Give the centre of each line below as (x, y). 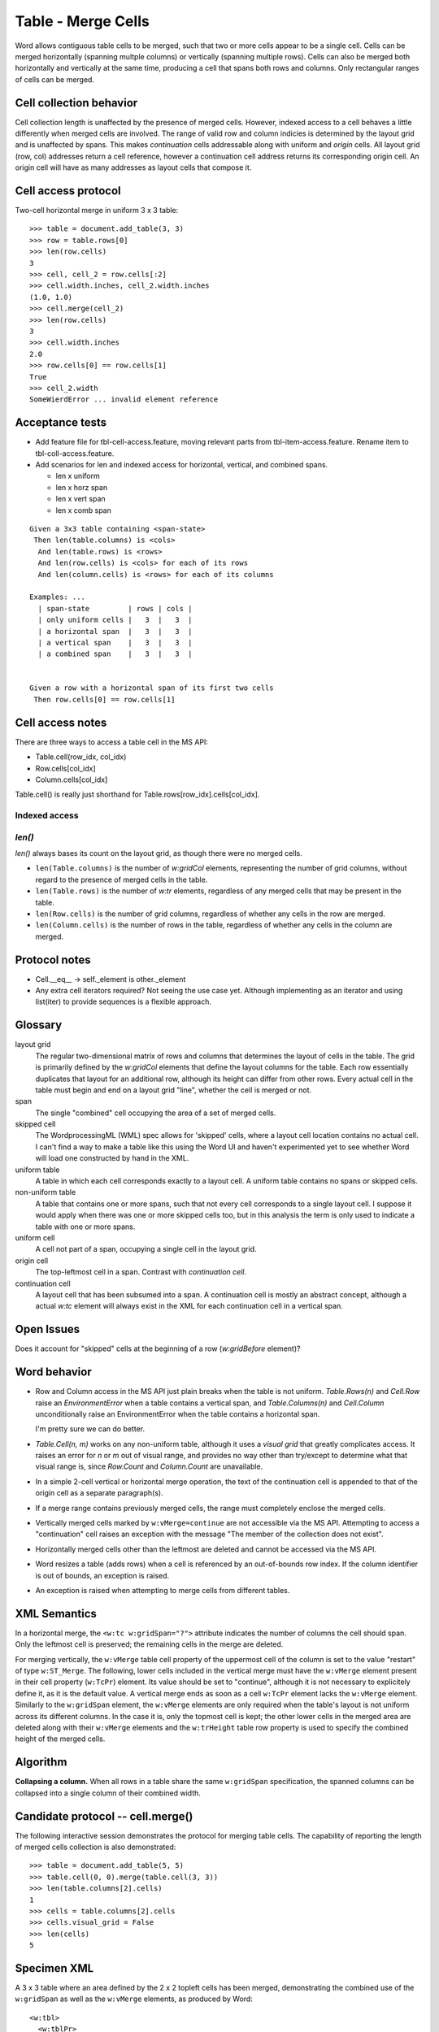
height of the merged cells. (60, 1739)
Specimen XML (54, 1968)
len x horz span (82, 487)
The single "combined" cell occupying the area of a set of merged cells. (156, 1113)
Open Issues (48, 1329)
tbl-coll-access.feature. (75, 453)
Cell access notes (61, 722)
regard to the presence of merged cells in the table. (122, 879)
